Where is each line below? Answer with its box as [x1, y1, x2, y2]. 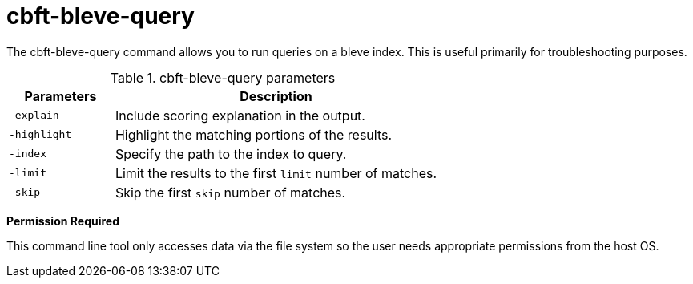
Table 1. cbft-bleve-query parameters [110, 69, 336, 86]
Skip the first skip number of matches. [115, 184, 346, 201]
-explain [9, 109, 59, 122]
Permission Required [6, 213, 119, 228]
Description [240, 87, 312, 104]
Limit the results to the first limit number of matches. [115, 164, 437, 181]
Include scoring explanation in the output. [115, 107, 365, 124]
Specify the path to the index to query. [115, 145, 347, 162]
